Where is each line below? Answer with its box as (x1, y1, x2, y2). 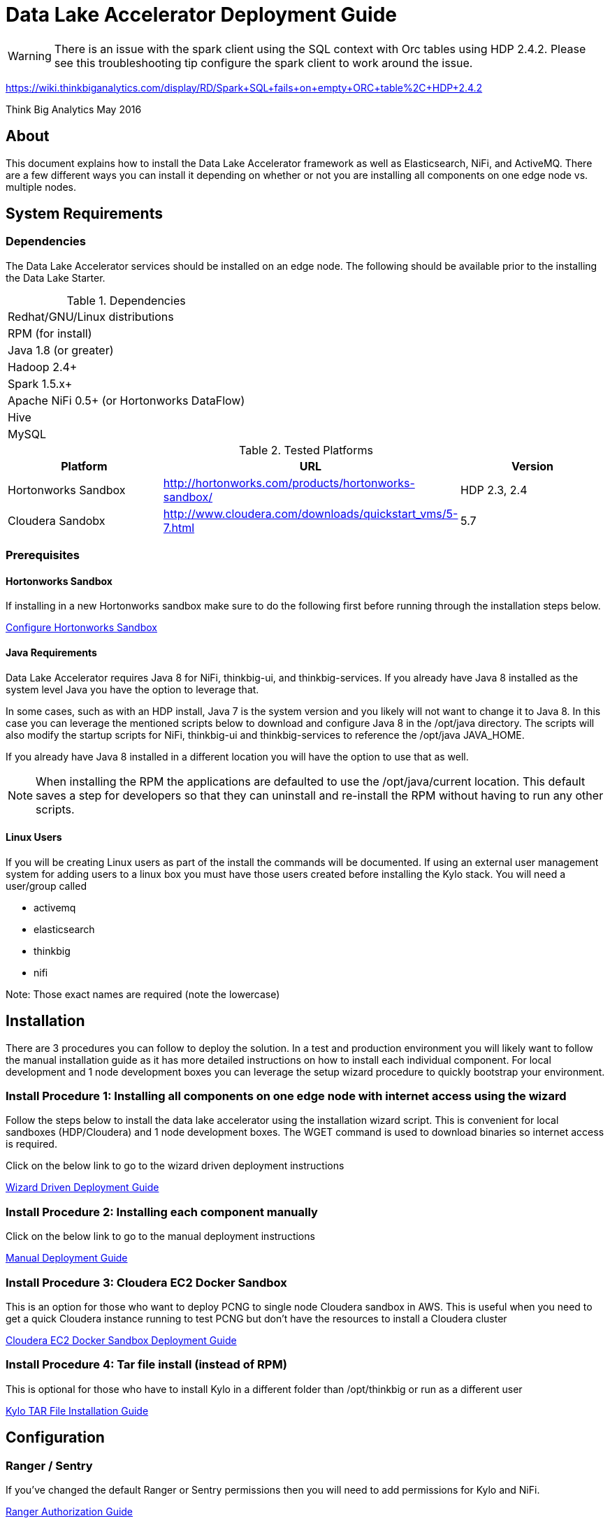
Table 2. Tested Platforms (239, 442, 373, 457)
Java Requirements (6, 647, 97, 659)
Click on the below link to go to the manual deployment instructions (6, 1230, 315, 1243)
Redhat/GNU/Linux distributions (8, 309, 174, 324)
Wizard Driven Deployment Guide (6, 1181, 159, 1194)
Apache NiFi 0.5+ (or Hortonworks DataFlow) (8, 393, 245, 407)
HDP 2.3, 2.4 (460, 482, 528, 497)
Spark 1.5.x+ (8, 376, 73, 391)
